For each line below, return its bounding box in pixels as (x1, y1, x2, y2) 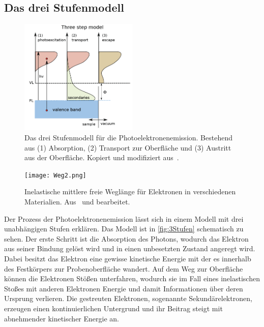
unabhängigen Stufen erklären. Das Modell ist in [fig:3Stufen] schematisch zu (4, 223, 244, 234)
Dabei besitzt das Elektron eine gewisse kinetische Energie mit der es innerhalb (4, 253, 251, 263)
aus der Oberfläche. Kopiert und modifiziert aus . (24, 152, 179, 163)
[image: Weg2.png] (24, 171, 86, 179)
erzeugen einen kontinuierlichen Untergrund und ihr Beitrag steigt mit (4, 303, 223, 313)
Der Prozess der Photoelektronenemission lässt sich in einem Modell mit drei (4, 213, 244, 224)
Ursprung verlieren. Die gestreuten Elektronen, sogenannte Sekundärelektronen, (4, 293, 252, 304)
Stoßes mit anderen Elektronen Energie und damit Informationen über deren (4, 283, 243, 293)
